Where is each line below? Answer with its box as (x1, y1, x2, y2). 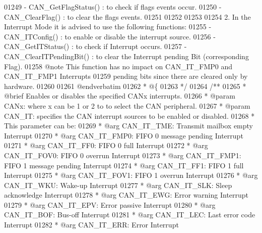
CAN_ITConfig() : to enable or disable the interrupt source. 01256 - (4, 31, 216, 41)
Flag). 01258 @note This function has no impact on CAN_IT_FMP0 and (4, 61, 233, 71)
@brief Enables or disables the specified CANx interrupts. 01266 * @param (4, 90, 235, 101)
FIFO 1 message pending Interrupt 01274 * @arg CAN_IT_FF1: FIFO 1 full (4, 160, 244, 170)
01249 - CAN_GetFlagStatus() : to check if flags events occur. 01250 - (4, 2, 222, 12)
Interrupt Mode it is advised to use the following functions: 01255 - (4, 21, 212, 32)
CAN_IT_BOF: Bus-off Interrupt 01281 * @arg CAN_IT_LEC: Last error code (4, 209, 255, 220)
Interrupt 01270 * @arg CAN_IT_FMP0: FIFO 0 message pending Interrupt (4, 130, 243, 141)
